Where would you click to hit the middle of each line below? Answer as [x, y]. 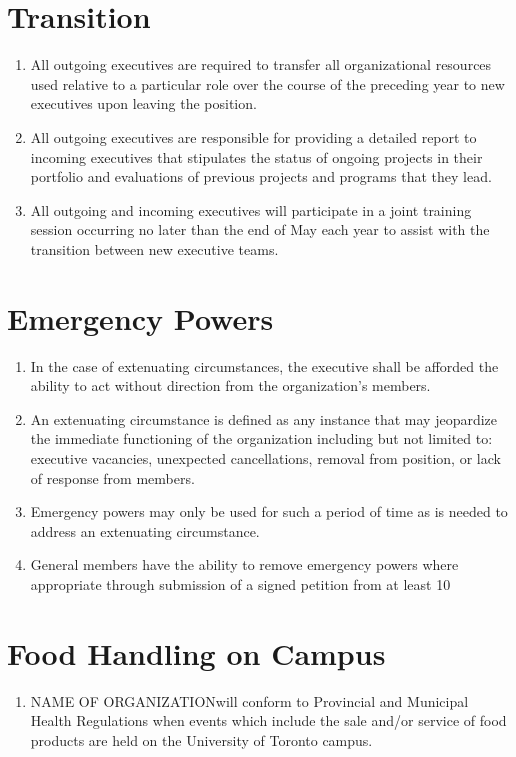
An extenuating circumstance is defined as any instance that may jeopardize [264, 418]
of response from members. [112, 477]
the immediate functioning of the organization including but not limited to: [261, 438]
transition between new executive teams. [154, 248]
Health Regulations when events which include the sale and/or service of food [268, 720]
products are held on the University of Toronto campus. [201, 739]
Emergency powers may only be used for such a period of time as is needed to [269, 511]
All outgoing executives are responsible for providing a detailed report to [253, 136]
